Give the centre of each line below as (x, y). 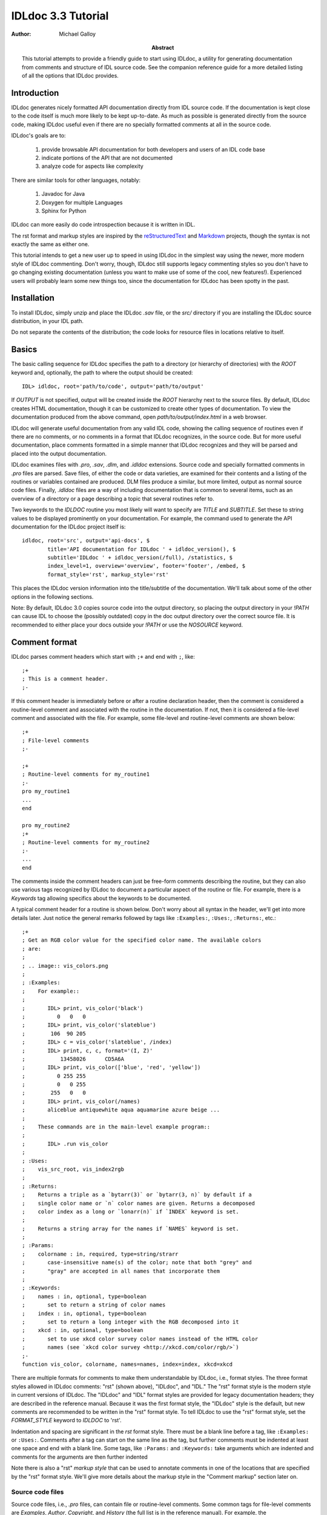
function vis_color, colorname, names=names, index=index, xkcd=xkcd (127, 1364)
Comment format (44, 642)
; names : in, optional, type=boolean (84, 1296)
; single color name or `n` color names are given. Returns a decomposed (139, 1203)
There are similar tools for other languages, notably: (76, 180)
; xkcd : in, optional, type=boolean (83, 1330)
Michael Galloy (78, 34)
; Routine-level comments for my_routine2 (86, 842)
